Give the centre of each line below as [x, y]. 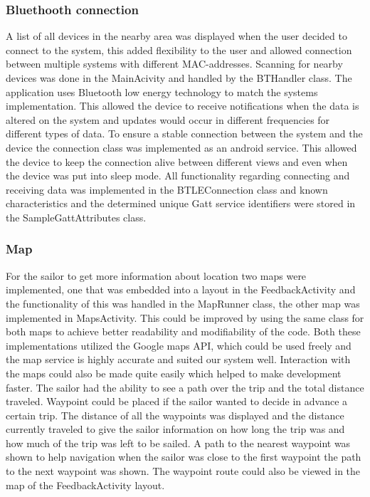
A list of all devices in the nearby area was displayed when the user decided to [176, 36]
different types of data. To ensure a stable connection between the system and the [184, 134]
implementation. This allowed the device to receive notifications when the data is [183, 106]
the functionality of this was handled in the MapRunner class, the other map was [183, 303]
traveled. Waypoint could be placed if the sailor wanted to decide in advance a [177, 401]
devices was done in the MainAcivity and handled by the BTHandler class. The [179, 78]
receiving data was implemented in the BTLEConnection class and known [167, 189]
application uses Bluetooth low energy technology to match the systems [162, 91]
